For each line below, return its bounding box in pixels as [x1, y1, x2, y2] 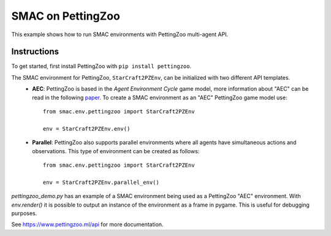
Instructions [11, 47, 59, 57]
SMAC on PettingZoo [11, 9, 121, 23]
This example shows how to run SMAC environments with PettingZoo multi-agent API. [11, 31, 229, 38]
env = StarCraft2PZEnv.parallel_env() [43, 178, 159, 186]
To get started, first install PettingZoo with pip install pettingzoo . [11, 63, 192, 70]
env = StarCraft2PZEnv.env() [43, 125, 131, 132]
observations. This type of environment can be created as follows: [32, 147, 200, 154]
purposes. [11, 209, 37, 217]
